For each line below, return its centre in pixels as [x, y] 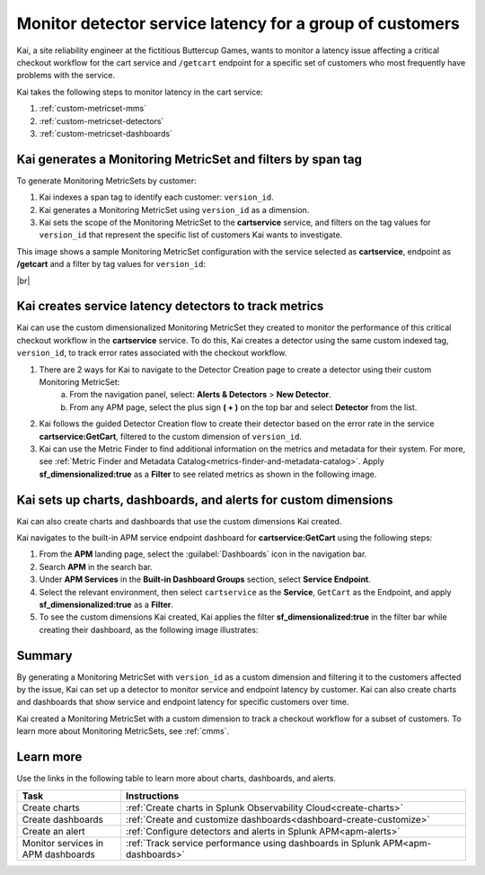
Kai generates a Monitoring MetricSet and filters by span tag [190, 159]
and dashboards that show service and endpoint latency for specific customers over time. [183, 702]
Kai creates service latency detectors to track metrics [170, 306]
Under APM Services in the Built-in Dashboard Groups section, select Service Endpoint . [205, 579]
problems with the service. [66, 76]
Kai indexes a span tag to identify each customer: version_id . [156, 197]
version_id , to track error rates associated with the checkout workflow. [152, 353]
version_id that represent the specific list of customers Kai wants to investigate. [191, 235]
